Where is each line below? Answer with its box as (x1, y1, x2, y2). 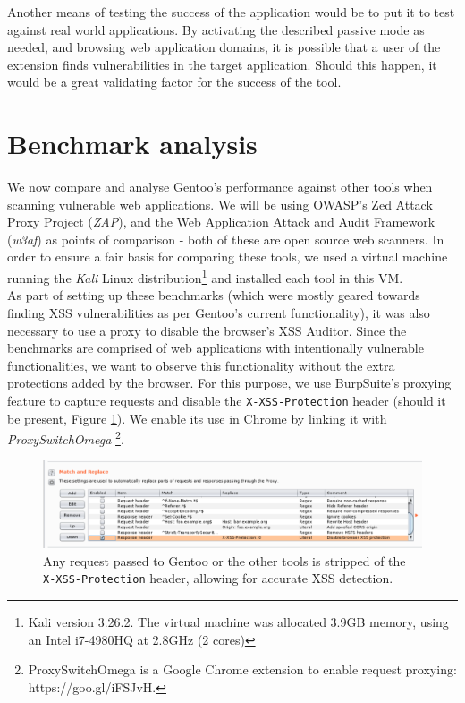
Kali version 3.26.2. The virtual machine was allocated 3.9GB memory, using (28, 613, 449, 631)
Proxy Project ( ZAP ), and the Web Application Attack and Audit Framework (7, 212, 435, 231)
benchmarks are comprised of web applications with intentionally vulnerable (7, 339, 424, 357)
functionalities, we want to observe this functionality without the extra (7, 356, 395, 374)
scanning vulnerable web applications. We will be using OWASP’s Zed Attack (7, 194, 433, 213)
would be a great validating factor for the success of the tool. (7, 73, 342, 91)
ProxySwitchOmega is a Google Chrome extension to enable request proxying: (28, 660, 457, 679)
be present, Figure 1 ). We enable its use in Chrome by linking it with (7, 408, 387, 427)
